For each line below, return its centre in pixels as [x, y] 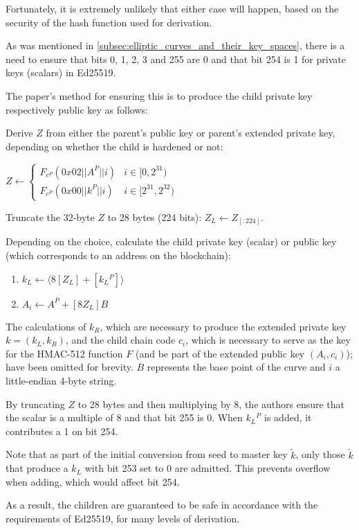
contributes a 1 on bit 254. [62, 431]
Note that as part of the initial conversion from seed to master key [147, 454]
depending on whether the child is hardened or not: [114, 146]
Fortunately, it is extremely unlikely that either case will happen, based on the [172, 8]
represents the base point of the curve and [236, 367]
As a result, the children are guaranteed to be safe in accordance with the [162, 505]
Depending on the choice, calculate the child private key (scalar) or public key [171, 241]
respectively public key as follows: [77, 109]
